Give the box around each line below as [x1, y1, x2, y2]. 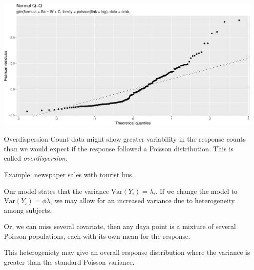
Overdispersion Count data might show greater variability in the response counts [4, 134, 246, 144]
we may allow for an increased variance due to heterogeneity [54, 195, 235, 206]
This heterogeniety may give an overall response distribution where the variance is [4, 247, 250, 257]
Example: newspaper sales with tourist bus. [4, 169, 134, 179]
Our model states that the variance [4, 186, 109, 196]
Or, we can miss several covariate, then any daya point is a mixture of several [4, 221, 236, 231]
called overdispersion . [4, 153, 67, 163]
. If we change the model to [155, 186, 237, 196]
